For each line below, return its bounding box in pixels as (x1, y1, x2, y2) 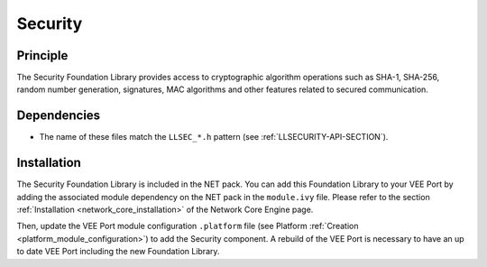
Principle (16, 48, 69, 63)
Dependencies (16, 108, 101, 124)
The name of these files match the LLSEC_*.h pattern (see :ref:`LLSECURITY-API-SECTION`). (39, 132, 389, 143)
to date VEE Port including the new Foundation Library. (16, 246, 220, 257)
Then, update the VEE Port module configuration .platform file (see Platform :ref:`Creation (16, 221, 359, 232)
